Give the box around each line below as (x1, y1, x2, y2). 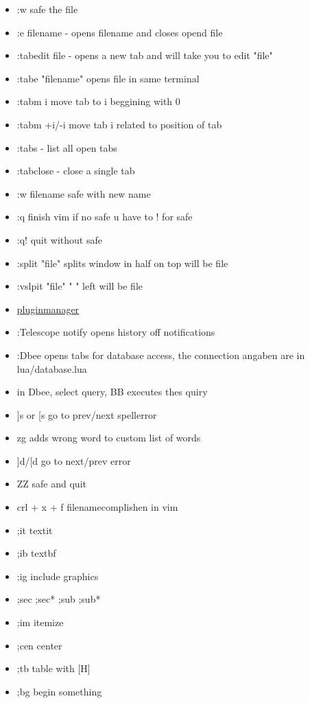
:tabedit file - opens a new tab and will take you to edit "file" (16, 48, 273, 62)
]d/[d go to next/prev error (16, 453, 131, 468)
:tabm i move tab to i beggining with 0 (16, 94, 180, 108)
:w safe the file (16, 2, 78, 16)
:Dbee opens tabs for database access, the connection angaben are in (16, 347, 305, 362)
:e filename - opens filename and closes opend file (16, 25, 223, 39)
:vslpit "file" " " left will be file (16, 279, 143, 293)
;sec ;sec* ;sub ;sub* (16, 592, 101, 606)
